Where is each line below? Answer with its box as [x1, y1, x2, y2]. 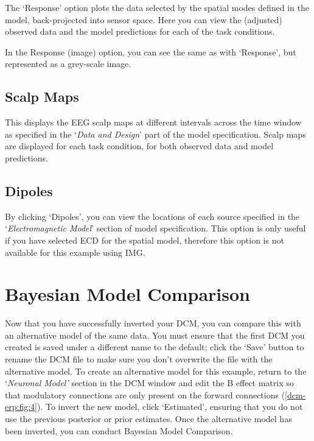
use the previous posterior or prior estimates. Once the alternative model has [5, 412, 292, 425]
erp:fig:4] [5, 400, 37, 413]
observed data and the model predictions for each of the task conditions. [5, 25, 275, 38]
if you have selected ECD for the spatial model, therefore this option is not [5, 233, 284, 246]
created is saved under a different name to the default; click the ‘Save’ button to [5, 340, 304, 353]
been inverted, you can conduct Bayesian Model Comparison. [5, 424, 233, 437]
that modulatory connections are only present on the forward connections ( [5, 388, 285, 401]
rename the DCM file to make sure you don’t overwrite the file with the [5, 353, 273, 365]
